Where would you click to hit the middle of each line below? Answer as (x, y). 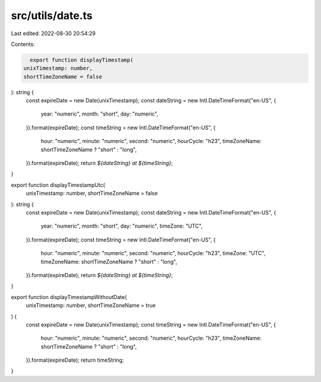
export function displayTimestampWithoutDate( (69, 297)
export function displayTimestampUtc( (58, 185)
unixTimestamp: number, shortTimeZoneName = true (91, 305)
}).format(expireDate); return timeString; (75, 360)
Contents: (23, 44)
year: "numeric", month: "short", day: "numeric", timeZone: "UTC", (122, 226)
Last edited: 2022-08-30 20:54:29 (53, 33)
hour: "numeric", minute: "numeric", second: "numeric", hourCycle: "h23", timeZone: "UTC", (153, 253)
